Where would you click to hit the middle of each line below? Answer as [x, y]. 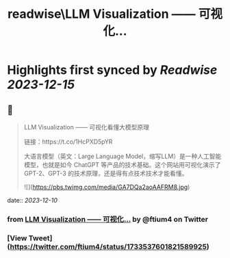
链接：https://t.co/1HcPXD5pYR [68, 142]
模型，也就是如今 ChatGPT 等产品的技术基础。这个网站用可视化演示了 [122, 165]
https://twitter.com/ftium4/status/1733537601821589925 [108, 246]
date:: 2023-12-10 [33, 200]
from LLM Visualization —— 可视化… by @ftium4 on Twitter [108, 219]
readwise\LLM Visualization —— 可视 [115, 14]
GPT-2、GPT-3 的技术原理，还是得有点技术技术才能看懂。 [106, 173]
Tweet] [40, 238]
